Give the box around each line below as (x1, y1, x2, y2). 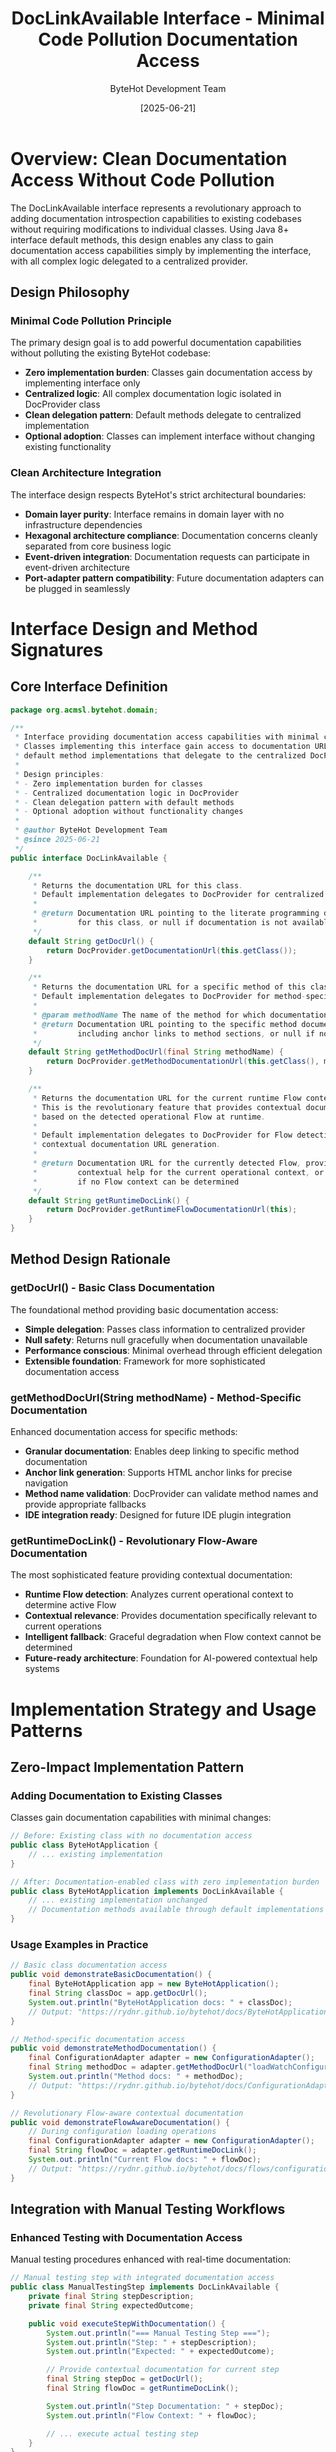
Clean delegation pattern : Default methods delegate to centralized (24, 409, 302, 421)
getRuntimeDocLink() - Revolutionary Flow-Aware (10, 1533, 258, 1547)
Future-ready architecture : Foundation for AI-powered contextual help (24, 1652, 318, 1664)
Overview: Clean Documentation (10, 147, 288, 170)
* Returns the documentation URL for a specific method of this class (32, 982, 333, 992)
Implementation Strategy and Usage (10, 1698, 317, 1721)
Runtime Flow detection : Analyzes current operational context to (24, 1588, 294, 1601)
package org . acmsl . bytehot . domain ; (10, 705, 159, 715)
